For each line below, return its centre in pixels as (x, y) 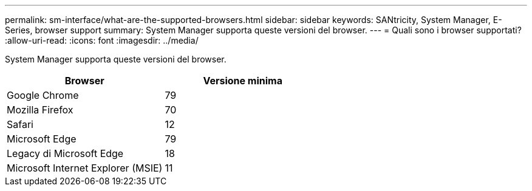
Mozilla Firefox (40, 110)
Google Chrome (43, 95)
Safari (20, 124)
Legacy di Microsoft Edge (65, 153)
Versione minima (243, 81)
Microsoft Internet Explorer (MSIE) (85, 168)
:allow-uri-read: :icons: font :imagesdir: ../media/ (102, 40)
